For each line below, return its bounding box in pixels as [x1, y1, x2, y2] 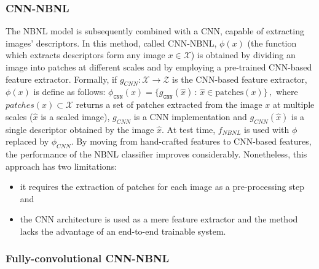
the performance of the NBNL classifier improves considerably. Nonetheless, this [6, 147, 307, 160]
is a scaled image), [41, 110, 110, 123]
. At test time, [162, 123, 216, 135]
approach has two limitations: [6, 159, 117, 172]
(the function [247, 36, 297, 49]
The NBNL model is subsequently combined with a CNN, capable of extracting [6, 25, 304, 37]
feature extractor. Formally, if [6, 72, 117, 85]
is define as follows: [33, 85, 106, 98]
